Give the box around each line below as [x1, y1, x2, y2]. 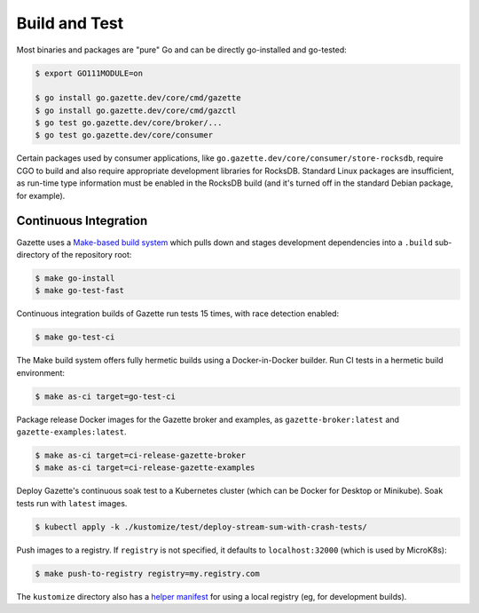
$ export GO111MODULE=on [35, 68, 144, 78]
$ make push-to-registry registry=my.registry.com [35, 569, 261, 578]
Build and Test [16, 13, 124, 33]
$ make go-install [35, 273, 115, 283]
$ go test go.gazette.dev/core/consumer [35, 130, 213, 140]
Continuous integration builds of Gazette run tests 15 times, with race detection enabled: [16, 308, 340, 319]
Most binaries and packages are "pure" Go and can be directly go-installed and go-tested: [16, 44, 347, 55]
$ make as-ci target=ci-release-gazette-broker [35, 450, 246, 460]
